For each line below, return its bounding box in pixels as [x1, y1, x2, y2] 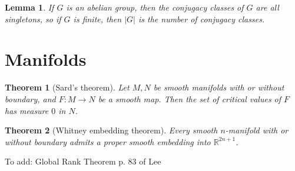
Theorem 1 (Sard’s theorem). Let [5, 81, 130, 93]
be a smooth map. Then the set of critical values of [98, 92, 281, 105]
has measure [5, 104, 49, 116]
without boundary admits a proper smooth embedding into [5, 135, 211, 147]
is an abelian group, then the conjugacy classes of [66, 1, 244, 13]
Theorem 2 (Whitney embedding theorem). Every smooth [5, 124, 218, 136]
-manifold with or [225, 124, 289, 136]
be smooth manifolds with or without [153, 81, 284, 93]
